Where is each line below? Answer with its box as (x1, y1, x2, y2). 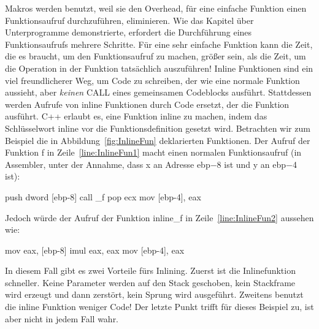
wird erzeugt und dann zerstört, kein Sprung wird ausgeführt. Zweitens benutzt (5, 288, 304, 301)
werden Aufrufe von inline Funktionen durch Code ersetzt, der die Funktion (5, 97, 290, 110)
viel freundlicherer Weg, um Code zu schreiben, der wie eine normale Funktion (5, 74, 300, 86)
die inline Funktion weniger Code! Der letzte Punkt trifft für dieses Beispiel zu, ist (5, 300, 314, 313)
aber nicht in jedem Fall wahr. (5, 312, 119, 325)
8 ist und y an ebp (217, 157, 286, 170)
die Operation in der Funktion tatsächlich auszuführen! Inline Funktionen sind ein (5, 61, 313, 74)
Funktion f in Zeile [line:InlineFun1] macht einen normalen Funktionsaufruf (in (5, 146, 302, 159)
